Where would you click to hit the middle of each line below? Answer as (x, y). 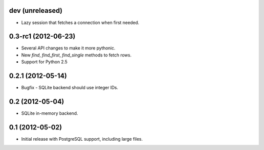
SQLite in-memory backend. (50, 113)
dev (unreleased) (36, 11)
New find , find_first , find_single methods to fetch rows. (76, 55)
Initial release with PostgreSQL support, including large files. (82, 139)
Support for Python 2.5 (44, 62)
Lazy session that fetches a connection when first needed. (80, 23)
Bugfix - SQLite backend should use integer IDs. (70, 88)
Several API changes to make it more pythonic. (68, 48)
